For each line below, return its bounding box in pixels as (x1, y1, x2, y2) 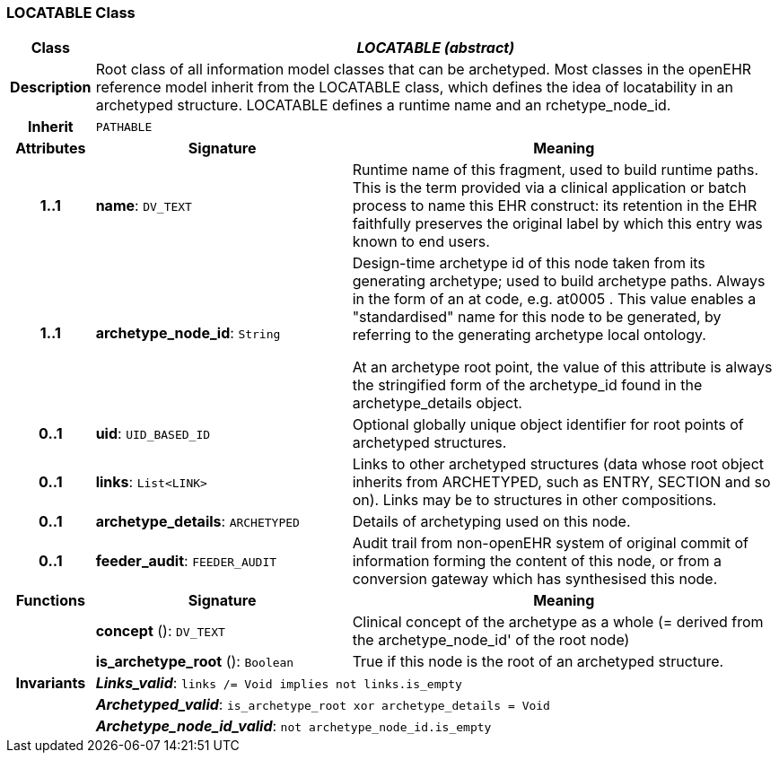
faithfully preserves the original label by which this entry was (352, 214, 763, 233)
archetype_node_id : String (95, 324, 281, 343)
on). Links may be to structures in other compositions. (352, 491, 717, 510)
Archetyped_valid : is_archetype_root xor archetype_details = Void (95, 695, 550, 714)
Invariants (15, 674, 86, 693)
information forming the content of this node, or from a (352, 552, 722, 571)
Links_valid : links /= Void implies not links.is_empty (95, 674, 462, 693)
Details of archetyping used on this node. (352, 512, 631, 531)
